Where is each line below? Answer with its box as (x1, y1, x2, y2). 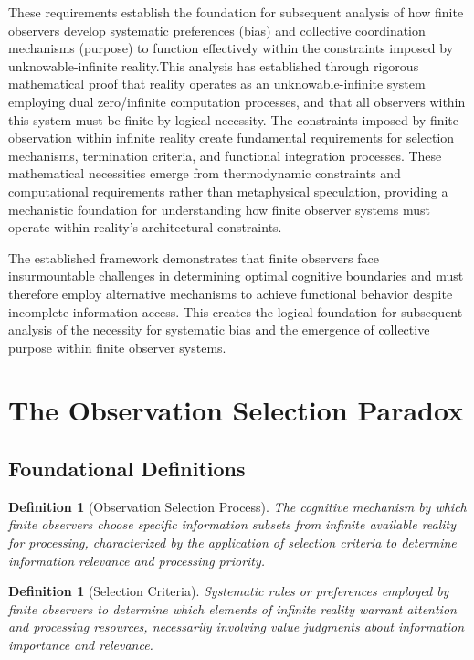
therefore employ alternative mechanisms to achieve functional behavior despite (8, 283, 453, 303)
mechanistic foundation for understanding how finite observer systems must (8, 199, 430, 218)
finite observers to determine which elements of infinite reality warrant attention (8, 599, 457, 618)
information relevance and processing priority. (8, 550, 266, 570)
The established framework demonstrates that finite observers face (8, 248, 379, 267)
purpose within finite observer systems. (8, 337, 226, 357)
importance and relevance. (8, 635, 153, 655)
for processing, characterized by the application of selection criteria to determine (8, 533, 457, 552)
